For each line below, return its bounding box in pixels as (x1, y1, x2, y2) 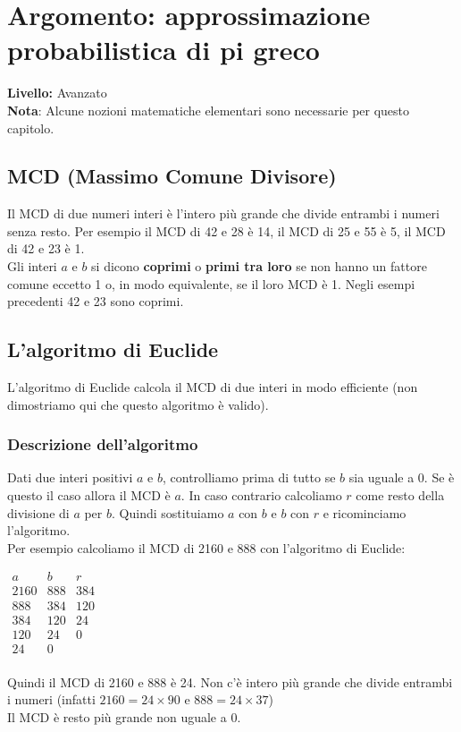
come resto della (356, 486, 445, 505)
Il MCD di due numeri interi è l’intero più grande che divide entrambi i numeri (7, 204, 440, 223)
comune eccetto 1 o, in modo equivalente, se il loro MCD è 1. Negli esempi (7, 274, 415, 293)
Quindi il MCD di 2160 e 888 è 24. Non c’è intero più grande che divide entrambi (7, 672, 453, 691)
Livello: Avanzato (7, 83, 107, 102)
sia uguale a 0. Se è (348, 468, 455, 487)
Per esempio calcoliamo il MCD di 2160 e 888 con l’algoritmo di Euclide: (7, 538, 406, 557)
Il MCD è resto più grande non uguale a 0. (7, 707, 241, 726)
